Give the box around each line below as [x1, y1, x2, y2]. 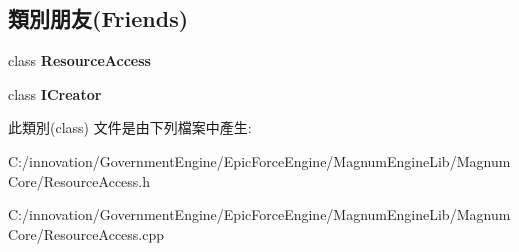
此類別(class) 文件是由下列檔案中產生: [8, 117, 252, 138]
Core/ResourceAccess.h [8, 170, 151, 191]
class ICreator [8, 83, 102, 104]
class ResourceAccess [8, 50, 151, 71]
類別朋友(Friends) [8, 3, 189, 34]
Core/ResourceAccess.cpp [8, 223, 165, 244]
